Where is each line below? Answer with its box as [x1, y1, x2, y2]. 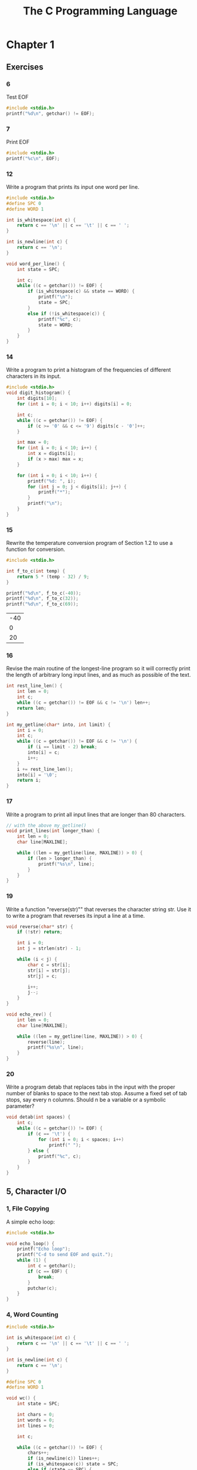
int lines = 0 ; [17, 1423, 55, 1429]
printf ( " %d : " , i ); [27, 478, 76, 484]
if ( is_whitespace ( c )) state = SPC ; [27, 1461, 119, 1467]
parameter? [6, 1102, 35, 1110]
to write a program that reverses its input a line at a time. [6, 912, 145, 919]
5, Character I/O [6, 1186, 67, 1197]
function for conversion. [6, 546, 66, 553]
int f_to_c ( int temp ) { [6, 568, 66, 574]
